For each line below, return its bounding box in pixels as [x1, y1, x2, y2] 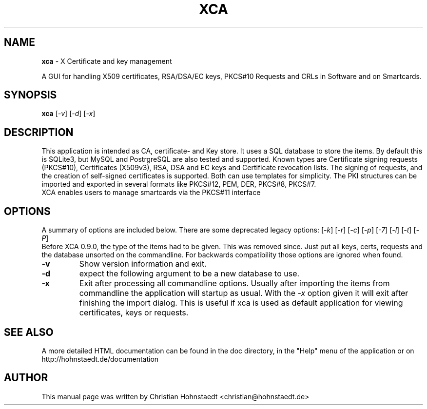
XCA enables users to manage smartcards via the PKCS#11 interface [41, 188, 261, 197]
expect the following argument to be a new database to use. [79, 269, 300, 279]
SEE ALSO [4, 326, 54, 338]
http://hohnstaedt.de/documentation [41, 354, 159, 363]
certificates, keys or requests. [79, 308, 189, 318]
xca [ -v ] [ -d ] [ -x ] [41, 109, 96, 118]
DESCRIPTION [4, 126, 74, 138]
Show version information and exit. [79, 259, 207, 269]
